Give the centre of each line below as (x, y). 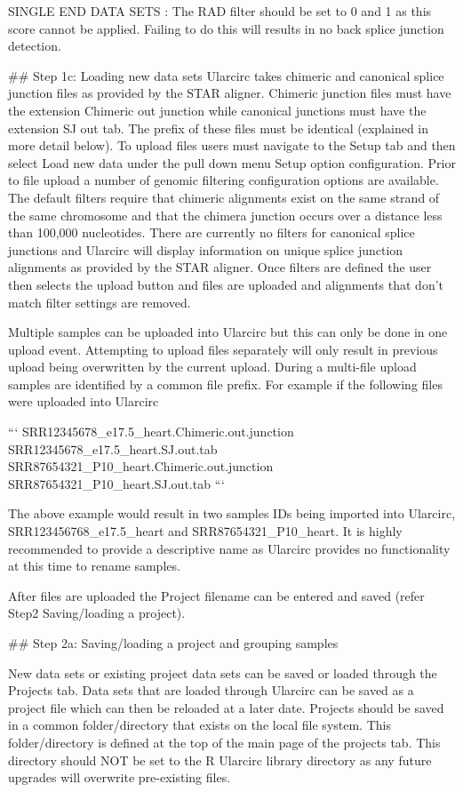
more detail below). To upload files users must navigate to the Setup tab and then (232, 145)
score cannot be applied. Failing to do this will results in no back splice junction (226, 28)
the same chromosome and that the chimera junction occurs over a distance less (225, 215)
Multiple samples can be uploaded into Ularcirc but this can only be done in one (228, 332)
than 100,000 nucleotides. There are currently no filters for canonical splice (212, 232)
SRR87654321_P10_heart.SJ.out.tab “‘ (116, 483)
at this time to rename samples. (94, 566)
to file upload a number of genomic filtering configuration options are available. (224, 180)
